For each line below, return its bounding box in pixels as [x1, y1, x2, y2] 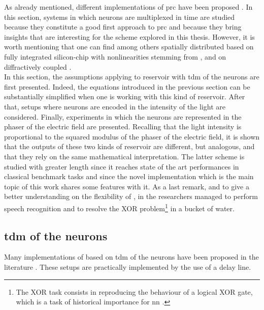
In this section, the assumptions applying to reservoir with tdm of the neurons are [4, 71, 259, 82]
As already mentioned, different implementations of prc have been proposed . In [4, 2, 253, 12]
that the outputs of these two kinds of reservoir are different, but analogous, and [4, 141, 255, 152]
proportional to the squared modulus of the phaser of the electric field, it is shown [4, 131, 260, 142]
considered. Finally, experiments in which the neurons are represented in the [4, 111, 242, 122]
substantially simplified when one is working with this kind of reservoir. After [4, 91, 245, 102]
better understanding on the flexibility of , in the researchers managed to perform [4, 191, 258, 202]
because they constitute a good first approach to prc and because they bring [4, 21, 242, 32]
